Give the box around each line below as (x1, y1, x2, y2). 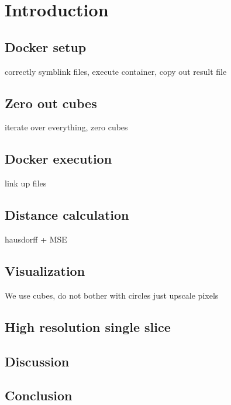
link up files (5, 177, 47, 189)
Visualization (5, 261, 85, 279)
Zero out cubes (5, 94, 97, 112)
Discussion (5, 352, 70, 370)
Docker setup (5, 37, 87, 56)
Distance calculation (5, 206, 129, 224)
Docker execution (5, 150, 112, 168)
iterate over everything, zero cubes (5, 121, 128, 133)
